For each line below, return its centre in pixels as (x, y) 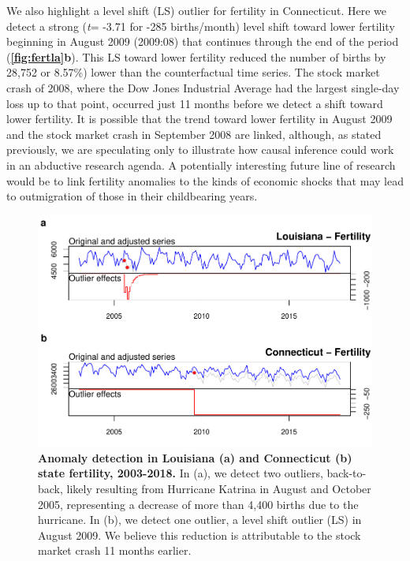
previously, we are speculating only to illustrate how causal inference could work (200, 150)
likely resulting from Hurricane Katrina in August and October (219, 489)
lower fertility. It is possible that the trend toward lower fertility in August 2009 (199, 119)
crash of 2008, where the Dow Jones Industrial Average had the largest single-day (203, 87)
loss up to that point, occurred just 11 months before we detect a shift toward (195, 103)
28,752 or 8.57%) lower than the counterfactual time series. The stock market (193, 72)
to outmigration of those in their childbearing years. (132, 196)
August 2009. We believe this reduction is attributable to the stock (199, 535)
